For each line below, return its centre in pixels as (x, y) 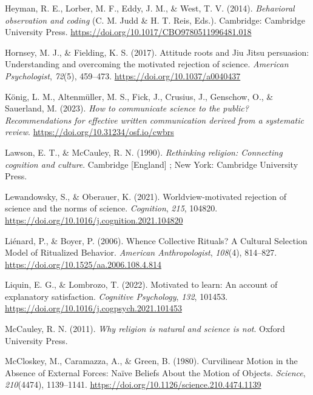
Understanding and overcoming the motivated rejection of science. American (147, 64)
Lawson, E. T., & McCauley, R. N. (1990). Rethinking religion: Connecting (144, 152)
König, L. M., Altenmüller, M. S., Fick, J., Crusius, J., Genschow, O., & (139, 96)
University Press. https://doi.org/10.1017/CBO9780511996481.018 (128, 32)
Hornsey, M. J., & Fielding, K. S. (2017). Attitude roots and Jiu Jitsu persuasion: (157, 52)
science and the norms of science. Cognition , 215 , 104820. (111, 208)
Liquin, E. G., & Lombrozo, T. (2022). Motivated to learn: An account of (141, 284)
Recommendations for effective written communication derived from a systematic (154, 120)
